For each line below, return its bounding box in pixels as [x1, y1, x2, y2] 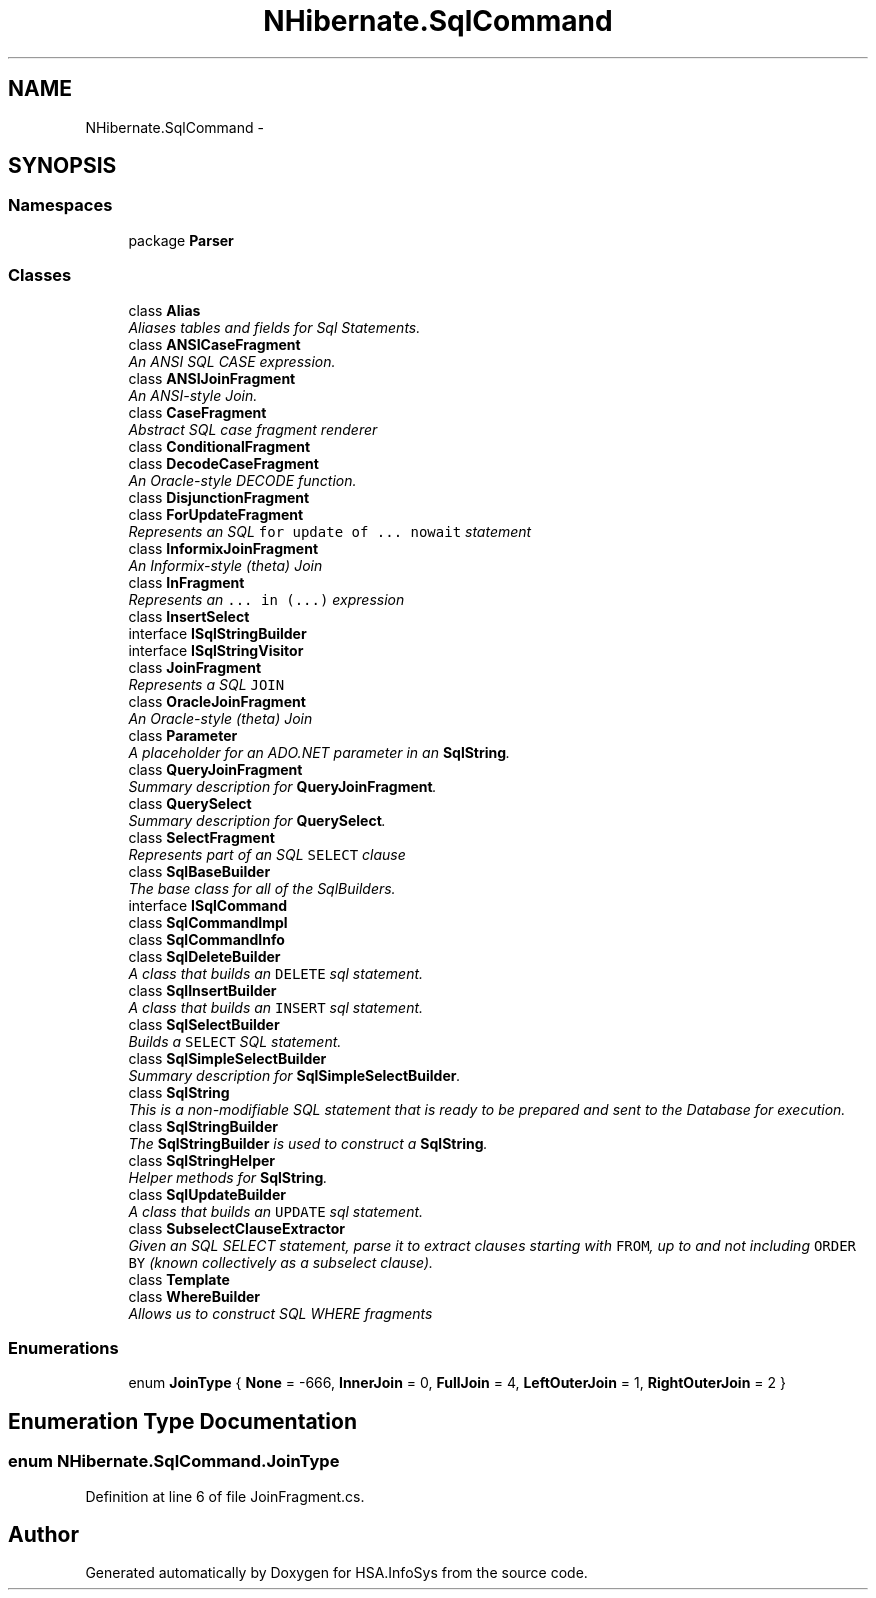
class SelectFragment [128, 828, 275, 846]
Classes [8, 265, 72, 286]
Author [8, 1521, 79, 1547]
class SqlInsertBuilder [128, 981, 277, 999]
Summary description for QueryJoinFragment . [128, 777, 437, 795]
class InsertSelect [128, 607, 250, 625]
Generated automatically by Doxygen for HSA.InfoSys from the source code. [85, 1564, 588, 1582]
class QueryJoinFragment [128, 760, 303, 778]
